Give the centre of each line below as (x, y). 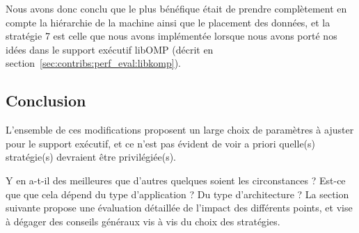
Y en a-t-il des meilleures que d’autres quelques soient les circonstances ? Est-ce (176, 180)
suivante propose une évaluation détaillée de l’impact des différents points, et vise (179, 208)
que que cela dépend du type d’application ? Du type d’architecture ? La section (177, 194)
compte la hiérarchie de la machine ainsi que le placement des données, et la (168, 22)
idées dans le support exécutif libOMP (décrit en (110, 49)
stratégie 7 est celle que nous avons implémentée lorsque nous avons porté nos (171, 36)
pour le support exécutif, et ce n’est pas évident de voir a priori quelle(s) (161, 143)
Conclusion (46, 101)
